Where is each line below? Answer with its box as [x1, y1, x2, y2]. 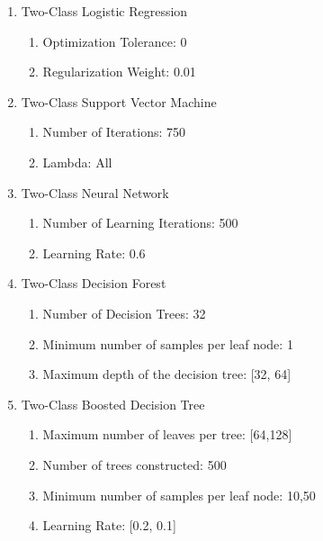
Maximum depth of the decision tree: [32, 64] [42, 365, 292, 383]
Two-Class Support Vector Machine [21, 92, 217, 111]
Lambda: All [42, 152, 112, 171]
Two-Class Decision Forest [21, 274, 166, 293]
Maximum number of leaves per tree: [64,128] [42, 425, 292, 444]
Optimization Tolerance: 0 [42, 32, 187, 50]
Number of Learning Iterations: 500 [42, 213, 238, 232]
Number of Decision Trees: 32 [42, 303, 206, 322]
